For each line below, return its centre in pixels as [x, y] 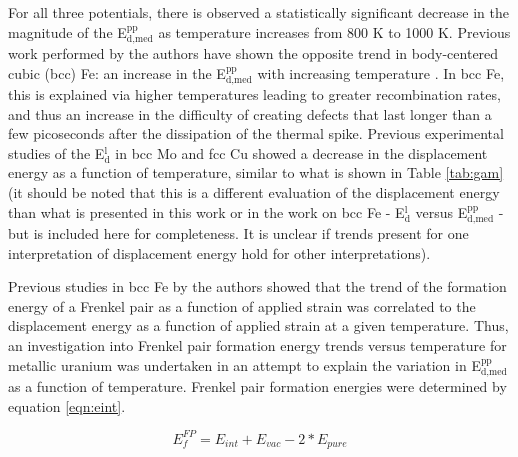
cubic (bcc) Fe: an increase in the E [117, 72]
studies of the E [56, 152]
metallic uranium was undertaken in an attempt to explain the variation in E [244, 364]
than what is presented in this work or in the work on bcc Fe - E [206, 211]
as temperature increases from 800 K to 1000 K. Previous [334, 31]
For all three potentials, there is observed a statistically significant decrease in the [259, 12]
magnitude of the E [67, 31]
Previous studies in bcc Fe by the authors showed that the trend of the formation [257, 286]
